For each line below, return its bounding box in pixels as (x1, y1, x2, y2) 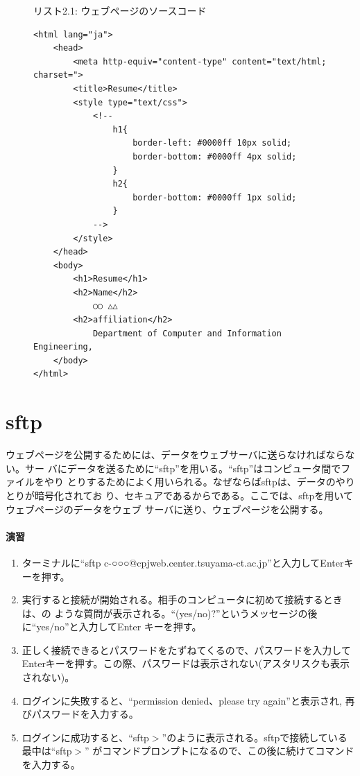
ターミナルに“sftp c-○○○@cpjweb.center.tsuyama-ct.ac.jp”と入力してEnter (22, 555, 344, 569)
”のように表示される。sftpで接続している (162, 730, 348, 744)
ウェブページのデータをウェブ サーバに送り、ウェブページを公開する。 (6, 501, 329, 516)
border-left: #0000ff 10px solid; (132, 138, 292, 148)
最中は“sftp (22, 743, 72, 758)
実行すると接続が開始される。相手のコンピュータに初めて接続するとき (22, 592, 343, 607)
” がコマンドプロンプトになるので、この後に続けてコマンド (85, 743, 354, 758)
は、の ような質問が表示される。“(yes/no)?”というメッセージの (22, 605, 308, 620)
